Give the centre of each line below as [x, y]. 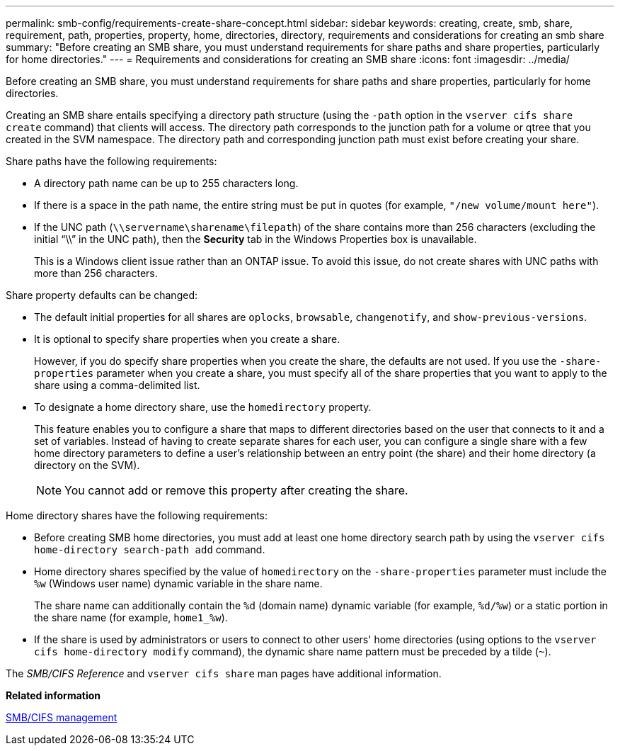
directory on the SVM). [87, 465]
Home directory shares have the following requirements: [137, 515]
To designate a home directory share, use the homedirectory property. [203, 407]
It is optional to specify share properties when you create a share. [187, 339]
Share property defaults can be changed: [102, 295]
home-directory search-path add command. [150, 549]
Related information [53, 695]
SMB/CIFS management [62, 717]
